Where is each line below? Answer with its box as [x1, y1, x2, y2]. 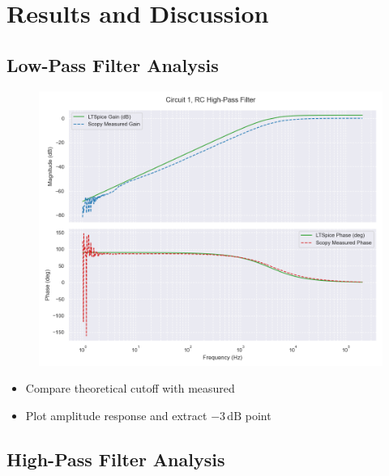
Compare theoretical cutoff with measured [25, 380, 235, 397]
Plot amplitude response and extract [25, 406, 207, 423]
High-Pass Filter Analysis [6, 446, 225, 471]
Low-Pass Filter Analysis [6, 52, 219, 77]
